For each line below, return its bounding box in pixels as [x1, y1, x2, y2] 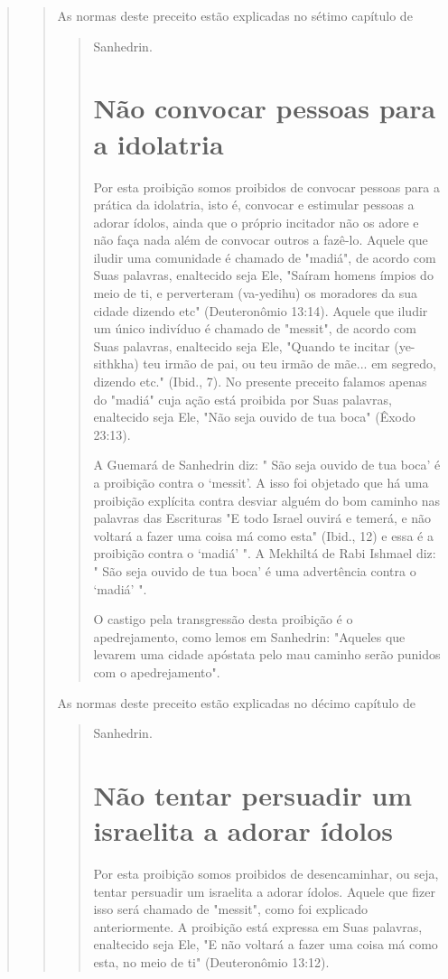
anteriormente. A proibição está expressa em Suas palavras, [93, 917, 423, 936]
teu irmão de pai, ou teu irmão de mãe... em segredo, [143, 354, 436, 373]
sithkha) [93, 354, 139, 373]
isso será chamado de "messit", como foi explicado [93, 900, 369, 918]
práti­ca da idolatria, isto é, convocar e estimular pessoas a [93, 195, 415, 214]
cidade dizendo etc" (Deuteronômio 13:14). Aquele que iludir [93, 301, 428, 320]
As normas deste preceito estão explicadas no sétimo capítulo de [57, 6, 413, 24]
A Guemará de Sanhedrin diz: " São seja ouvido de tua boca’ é [93, 455, 441, 474]
